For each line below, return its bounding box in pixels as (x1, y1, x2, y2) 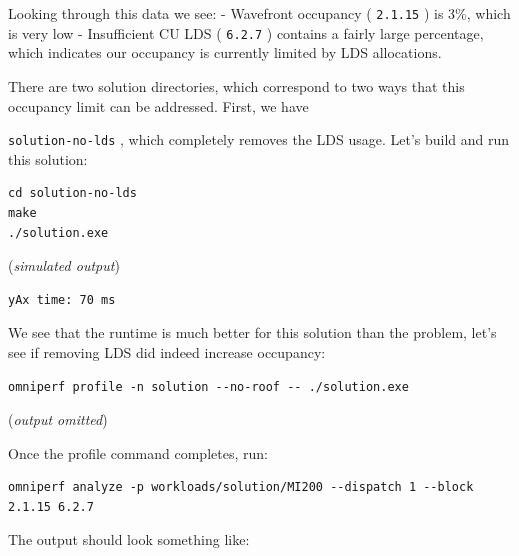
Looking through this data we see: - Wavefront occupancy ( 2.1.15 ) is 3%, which (8, 3, 511, 23)
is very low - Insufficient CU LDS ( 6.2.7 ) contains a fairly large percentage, (8, 22, 484, 43)
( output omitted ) (8, 409, 108, 430)
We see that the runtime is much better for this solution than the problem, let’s (8, 322, 497, 343)
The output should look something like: (8, 529, 250, 550)
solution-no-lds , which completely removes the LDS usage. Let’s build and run (8, 129, 510, 150)
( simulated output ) (8, 255, 120, 276)
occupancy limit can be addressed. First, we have (8, 95, 309, 116)
